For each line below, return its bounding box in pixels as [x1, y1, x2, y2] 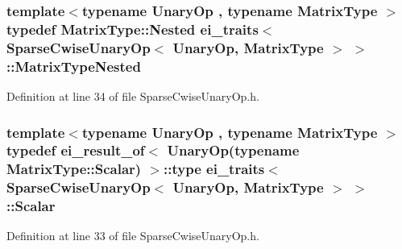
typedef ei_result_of [6, 140, 145, 160]
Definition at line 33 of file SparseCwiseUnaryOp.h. [6, 227, 259, 244]
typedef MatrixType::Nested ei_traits [6, 19, 259, 39]
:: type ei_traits [164, 159, 265, 179]
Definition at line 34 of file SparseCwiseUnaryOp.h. [6, 87, 259, 104]
